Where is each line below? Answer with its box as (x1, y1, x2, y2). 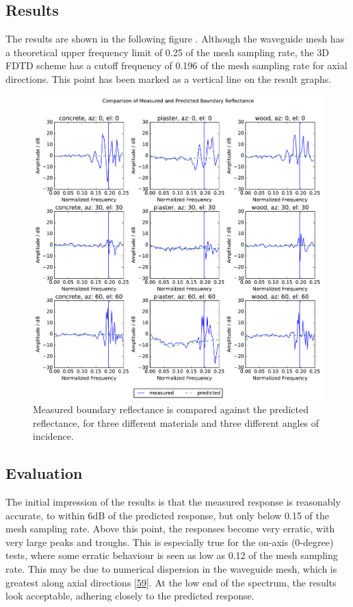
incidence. (33, 429, 74, 443)
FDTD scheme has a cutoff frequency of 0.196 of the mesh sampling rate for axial (5, 58, 348, 73)
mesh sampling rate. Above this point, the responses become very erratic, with (5, 521, 335, 536)
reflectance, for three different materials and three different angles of (33, 415, 319, 430)
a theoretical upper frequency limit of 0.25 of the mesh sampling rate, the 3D (5, 45, 330, 59)
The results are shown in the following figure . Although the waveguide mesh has (5, 32, 345, 46)
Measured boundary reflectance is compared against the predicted (33, 402, 309, 417)
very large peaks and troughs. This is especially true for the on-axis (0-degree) (5, 534, 334, 549)
